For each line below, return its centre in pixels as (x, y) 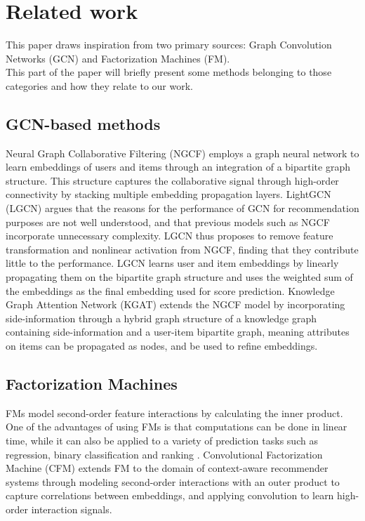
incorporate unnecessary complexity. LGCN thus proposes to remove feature (170, 236)
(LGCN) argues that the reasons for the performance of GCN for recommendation (182, 208)
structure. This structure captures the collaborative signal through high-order (172, 180)
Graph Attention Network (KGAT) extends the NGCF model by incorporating (175, 304)
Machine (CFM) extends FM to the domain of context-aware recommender (167, 468)
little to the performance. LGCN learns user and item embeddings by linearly (172, 263)
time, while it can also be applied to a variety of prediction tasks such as (162, 440)
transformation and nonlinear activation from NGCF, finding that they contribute (182, 249)
